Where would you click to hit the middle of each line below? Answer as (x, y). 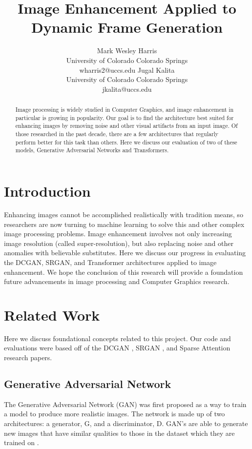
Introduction (47, 191)
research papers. (28, 357)
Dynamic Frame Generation (127, 27)
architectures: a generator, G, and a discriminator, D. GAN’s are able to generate (126, 423)
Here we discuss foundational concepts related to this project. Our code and (117, 338)
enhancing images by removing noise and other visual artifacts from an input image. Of (126, 126)
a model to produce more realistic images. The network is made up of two (115, 414)
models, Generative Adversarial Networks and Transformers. (92, 150)
